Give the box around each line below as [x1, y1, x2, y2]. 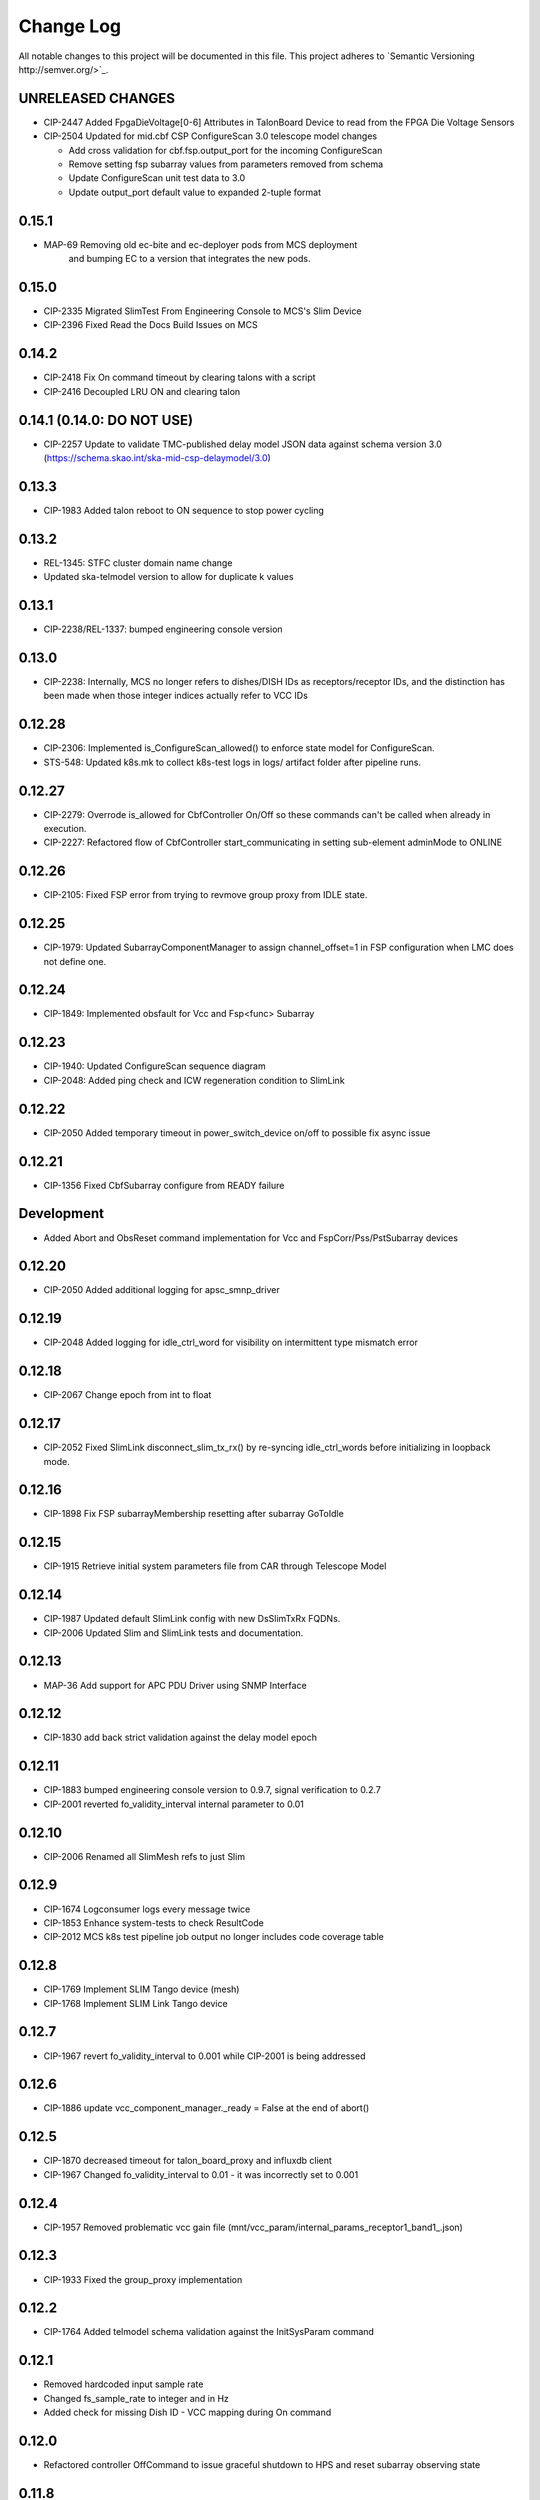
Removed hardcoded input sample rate [43, 2378, 204, 2390]
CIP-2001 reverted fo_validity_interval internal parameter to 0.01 [43, 1798, 305, 1810]
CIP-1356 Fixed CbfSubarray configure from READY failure [43, 1179, 285, 1191]
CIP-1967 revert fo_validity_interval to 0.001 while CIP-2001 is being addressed [43, 2050, 366, 2062]
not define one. [43, 955, 107, 967]
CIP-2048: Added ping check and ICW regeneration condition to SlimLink [43, 1074, 345, 1086]
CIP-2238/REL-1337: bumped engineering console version [43, 623, 284, 635]
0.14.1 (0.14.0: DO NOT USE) [18, 411, 194, 429]
